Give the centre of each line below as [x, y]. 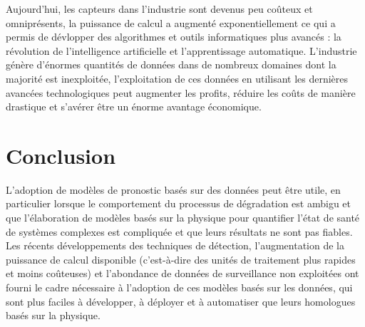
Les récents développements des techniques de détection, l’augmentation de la [175, 245]
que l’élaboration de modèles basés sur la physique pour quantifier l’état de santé [183, 218]
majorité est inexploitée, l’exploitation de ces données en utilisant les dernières [177, 78]
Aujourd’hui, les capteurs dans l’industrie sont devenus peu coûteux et [159, 9]
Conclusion [61, 155]
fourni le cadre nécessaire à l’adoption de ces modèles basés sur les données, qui [179, 287]
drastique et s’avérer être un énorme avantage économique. [134, 107]
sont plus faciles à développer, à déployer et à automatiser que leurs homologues [181, 301]
